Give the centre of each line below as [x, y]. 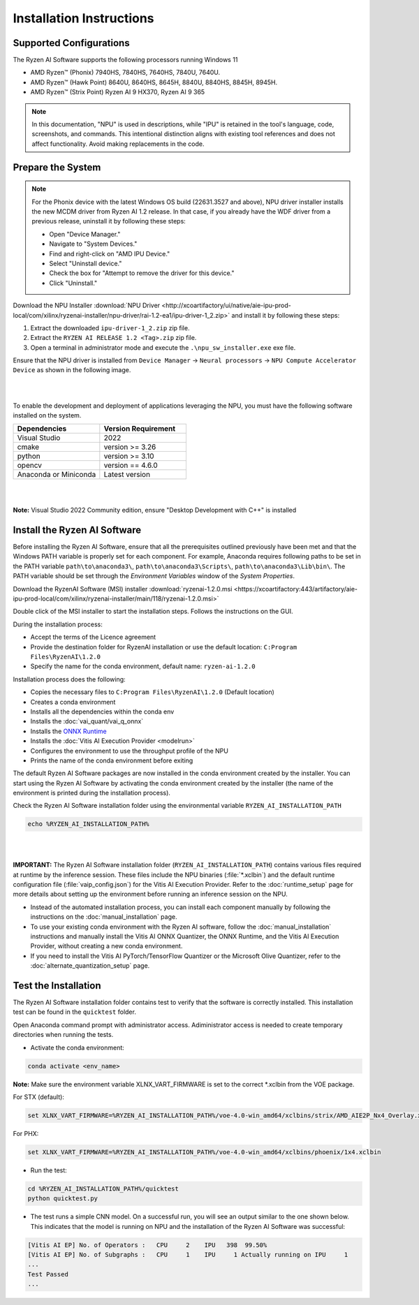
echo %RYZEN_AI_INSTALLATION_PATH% [88, 824]
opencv [29, 466]
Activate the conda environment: [78, 1047]
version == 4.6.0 [131, 466]
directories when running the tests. [63, 1035]
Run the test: [49, 1170]
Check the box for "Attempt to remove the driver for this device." [142, 273]
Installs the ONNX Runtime [69, 731]
